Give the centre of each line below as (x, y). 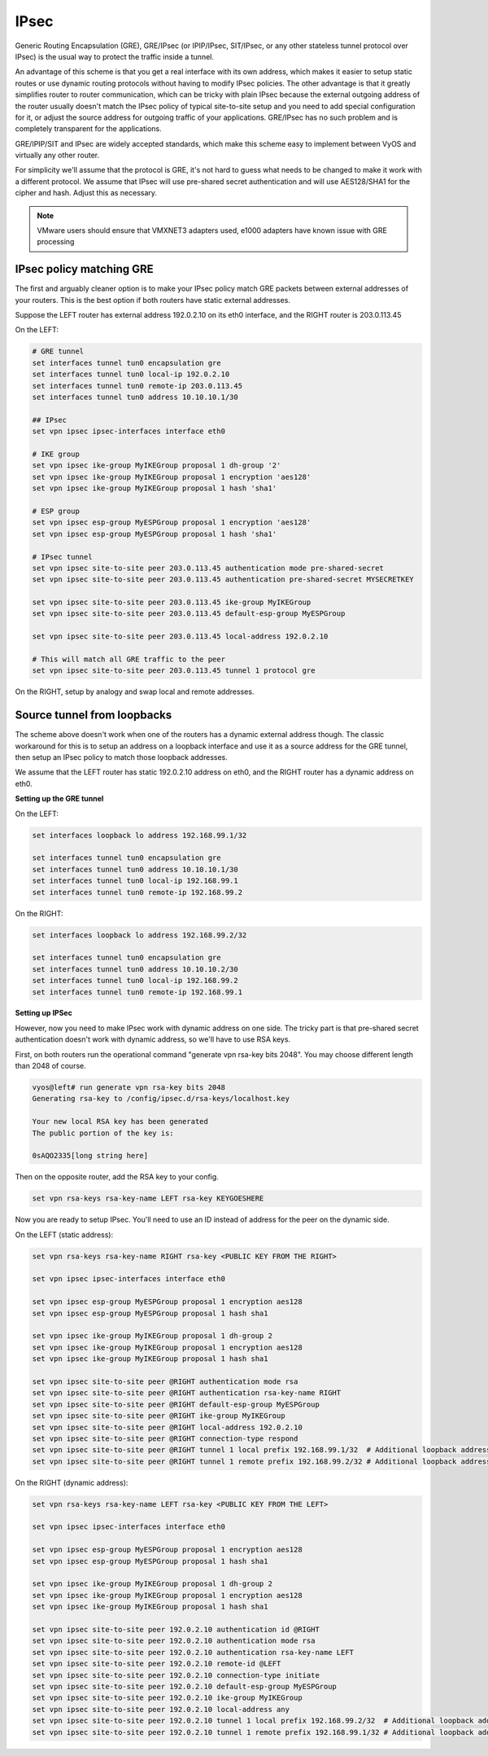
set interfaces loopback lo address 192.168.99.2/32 (139, 935)
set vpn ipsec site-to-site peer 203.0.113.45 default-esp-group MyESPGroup (189, 614)
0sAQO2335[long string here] (90, 1156)
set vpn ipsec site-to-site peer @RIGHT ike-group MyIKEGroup (159, 1416)
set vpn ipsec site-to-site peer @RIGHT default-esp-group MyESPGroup (176, 1404)
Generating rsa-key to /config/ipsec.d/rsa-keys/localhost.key (161, 1099)
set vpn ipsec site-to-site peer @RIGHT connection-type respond (165, 1438)
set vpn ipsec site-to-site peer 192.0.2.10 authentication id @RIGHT (176, 1629)
